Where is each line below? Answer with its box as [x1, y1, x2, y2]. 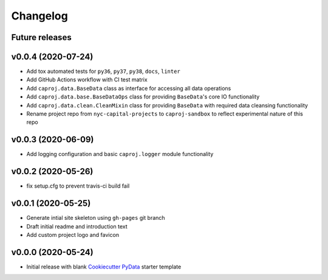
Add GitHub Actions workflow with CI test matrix [26, 76, 148, 83]
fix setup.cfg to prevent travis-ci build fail [26, 182, 130, 190]
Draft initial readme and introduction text [26, 222, 128, 230]
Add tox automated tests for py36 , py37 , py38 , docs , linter [26, 67, 180, 75]
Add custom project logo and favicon [26, 231, 120, 238]
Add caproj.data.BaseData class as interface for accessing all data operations [26, 84, 231, 92]
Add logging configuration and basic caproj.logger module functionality [26, 151, 214, 158]
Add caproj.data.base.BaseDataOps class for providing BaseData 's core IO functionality [26, 93, 260, 100]
